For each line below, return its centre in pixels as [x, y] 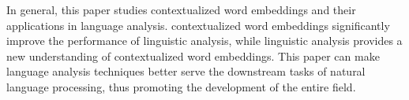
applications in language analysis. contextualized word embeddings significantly [198, 25]
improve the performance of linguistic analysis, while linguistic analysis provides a [204, 41]
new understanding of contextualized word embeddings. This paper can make [193, 56]
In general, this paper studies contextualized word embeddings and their [181, 9]
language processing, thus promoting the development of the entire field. [181, 86]
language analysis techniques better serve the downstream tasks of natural [186, 71]
